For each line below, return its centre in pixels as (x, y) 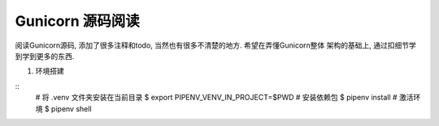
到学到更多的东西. (45, 56)
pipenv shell (72, 108)
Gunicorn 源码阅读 (77, 21)
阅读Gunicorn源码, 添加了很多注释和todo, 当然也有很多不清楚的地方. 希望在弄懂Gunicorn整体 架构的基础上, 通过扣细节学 (215, 45)
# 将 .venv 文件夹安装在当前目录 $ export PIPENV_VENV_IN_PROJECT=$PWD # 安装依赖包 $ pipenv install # (216, 98)
